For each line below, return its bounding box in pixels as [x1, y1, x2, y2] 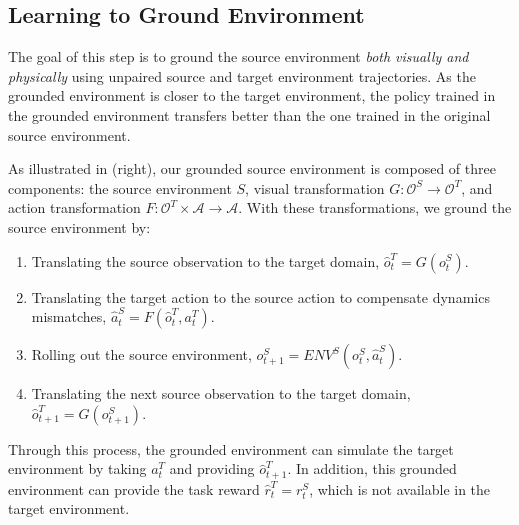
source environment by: [8, 216, 151, 237]
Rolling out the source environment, [31, 344, 252, 365]
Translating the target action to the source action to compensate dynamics [31, 286, 490, 307]
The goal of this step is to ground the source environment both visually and [8, 46, 469, 67]
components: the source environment [8, 177, 232, 198]
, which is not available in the [309, 478, 491, 499]
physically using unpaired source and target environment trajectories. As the [8, 65, 476, 86]
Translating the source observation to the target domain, [31, 250, 380, 271]
